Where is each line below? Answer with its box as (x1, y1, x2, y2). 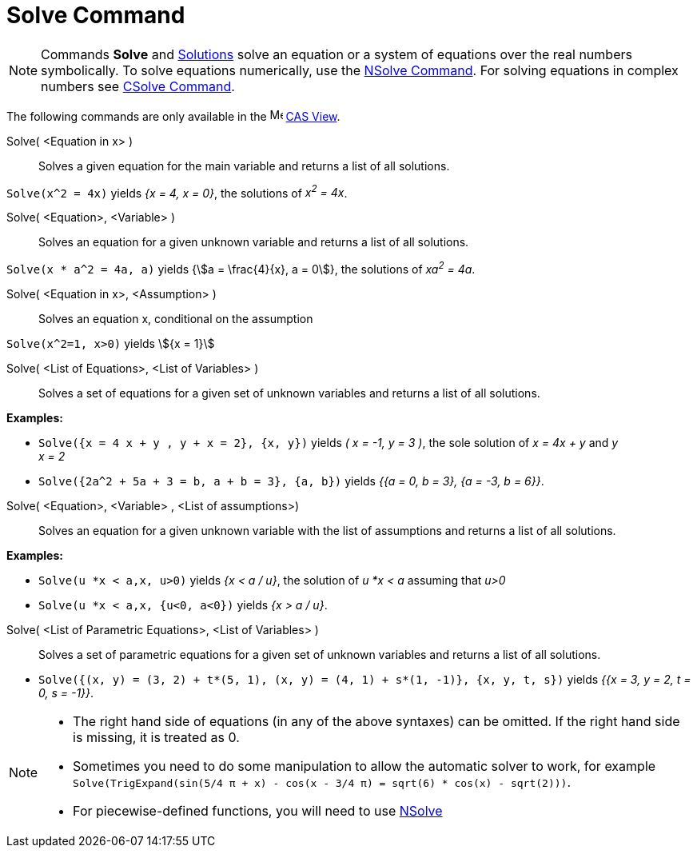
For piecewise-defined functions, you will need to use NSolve (73, 803, 443, 820)
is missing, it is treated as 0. (73, 729, 240, 746)
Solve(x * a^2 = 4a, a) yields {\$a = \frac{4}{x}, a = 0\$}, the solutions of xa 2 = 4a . (6, 260, 476, 277)
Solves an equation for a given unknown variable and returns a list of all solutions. (38, 235, 469, 249)
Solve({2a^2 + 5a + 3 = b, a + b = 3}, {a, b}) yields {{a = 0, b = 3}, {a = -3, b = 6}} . (38, 474, 544, 489)
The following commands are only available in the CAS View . (6, 109, 341, 123)
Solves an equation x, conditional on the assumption (38, 312, 313, 326)
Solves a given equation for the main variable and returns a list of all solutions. (38, 158, 450, 173)
